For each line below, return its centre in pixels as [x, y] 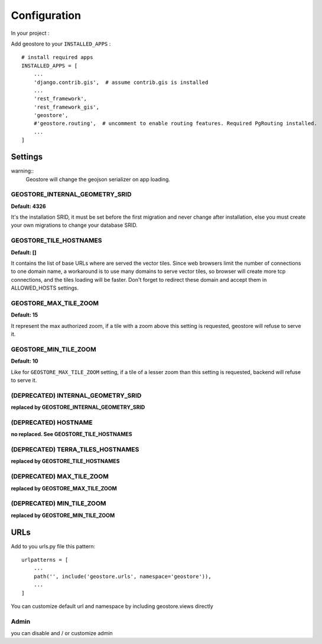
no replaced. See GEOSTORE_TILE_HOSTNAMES [71, 434]
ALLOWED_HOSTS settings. [45, 288]
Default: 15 [25, 315]
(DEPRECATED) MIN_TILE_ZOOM [58, 503]
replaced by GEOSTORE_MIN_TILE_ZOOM [63, 515]
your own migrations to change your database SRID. [74, 225]
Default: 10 [25, 361]
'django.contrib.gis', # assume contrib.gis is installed [121, 82]
